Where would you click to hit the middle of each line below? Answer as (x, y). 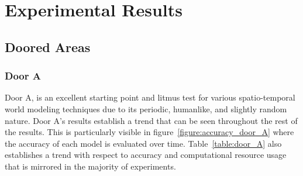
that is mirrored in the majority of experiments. (90, 166)
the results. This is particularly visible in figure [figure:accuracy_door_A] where (149, 132)
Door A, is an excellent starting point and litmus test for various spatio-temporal (150, 97)
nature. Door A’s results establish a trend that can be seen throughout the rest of (151, 120)
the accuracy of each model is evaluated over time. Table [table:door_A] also (143, 143)
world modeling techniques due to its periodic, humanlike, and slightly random (146, 108)
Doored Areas (48, 46)
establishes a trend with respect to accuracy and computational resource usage (146, 155)
